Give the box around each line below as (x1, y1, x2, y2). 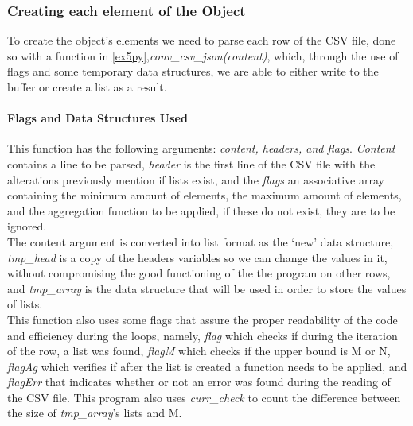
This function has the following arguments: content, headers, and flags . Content (7, 140, 395, 157)
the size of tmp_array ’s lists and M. (7, 405, 182, 421)
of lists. (7, 296, 43, 312)
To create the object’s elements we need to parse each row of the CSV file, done (7, 32, 396, 48)
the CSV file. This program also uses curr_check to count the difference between (7, 389, 401, 405)
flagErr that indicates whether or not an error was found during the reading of (7, 374, 391, 390)
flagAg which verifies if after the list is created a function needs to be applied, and (7, 358, 407, 374)
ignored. (7, 218, 47, 234)
